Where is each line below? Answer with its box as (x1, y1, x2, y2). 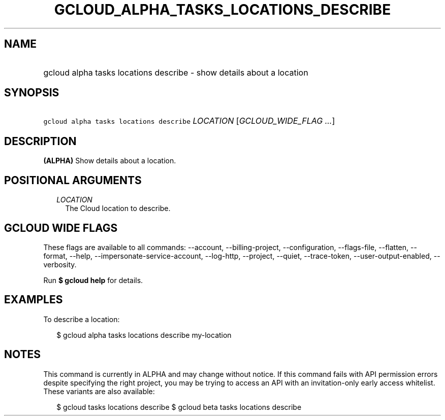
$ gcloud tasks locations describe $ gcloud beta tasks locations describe (56, 402, 302, 411)
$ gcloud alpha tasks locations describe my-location (56, 330, 232, 339)
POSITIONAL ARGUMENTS (4, 173, 142, 187)
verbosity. (43, 260, 77, 269)
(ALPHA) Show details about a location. (43, 156, 176, 165)
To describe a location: (43, 314, 120, 324)
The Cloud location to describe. (65, 204, 171, 213)
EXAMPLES (4, 293, 63, 306)
